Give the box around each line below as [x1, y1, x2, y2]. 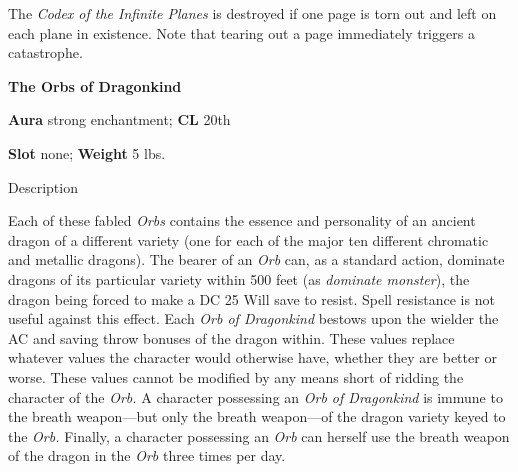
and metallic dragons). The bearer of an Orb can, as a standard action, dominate [8, 249, 505, 270]
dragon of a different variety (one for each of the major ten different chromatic [8, 229, 489, 250]
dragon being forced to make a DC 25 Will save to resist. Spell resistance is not [8, 288, 495, 309]
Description [8, 176, 78, 197]
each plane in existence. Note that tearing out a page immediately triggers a [8, 22, 475, 43]
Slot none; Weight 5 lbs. [8, 142, 166, 163]
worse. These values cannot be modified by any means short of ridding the [8, 366, 464, 387]
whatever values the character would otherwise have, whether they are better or [8, 347, 497, 368]
